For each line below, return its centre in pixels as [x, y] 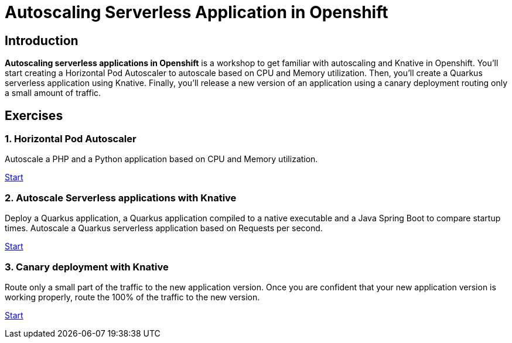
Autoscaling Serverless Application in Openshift [197, 12]
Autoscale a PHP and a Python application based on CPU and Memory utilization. [161, 159]
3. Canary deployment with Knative [87, 267]
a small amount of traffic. [53, 93]
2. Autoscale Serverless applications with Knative [121, 198]
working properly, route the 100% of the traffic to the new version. [132, 297]
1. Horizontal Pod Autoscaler [71, 139]
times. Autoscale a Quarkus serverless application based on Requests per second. [164, 228]
